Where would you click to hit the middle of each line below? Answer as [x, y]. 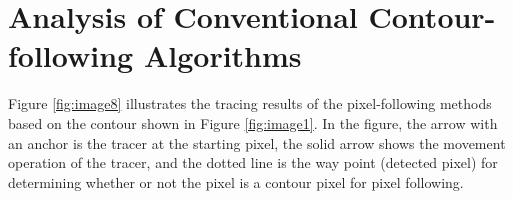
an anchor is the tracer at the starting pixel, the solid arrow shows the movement [257, 142]
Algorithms [222, 55]
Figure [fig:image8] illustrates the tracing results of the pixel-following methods [250, 103]
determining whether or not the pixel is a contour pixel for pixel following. [236, 181]
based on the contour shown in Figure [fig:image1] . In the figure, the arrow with [253, 122]
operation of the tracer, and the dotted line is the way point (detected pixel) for [253, 162]
